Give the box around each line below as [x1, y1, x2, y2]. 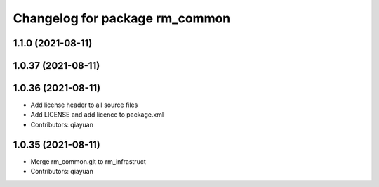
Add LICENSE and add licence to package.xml [30, 110, 164, 119]
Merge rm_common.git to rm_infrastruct [30, 157, 147, 165]
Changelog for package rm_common [13, 11, 231, 26]
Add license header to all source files [30, 101, 138, 109]
